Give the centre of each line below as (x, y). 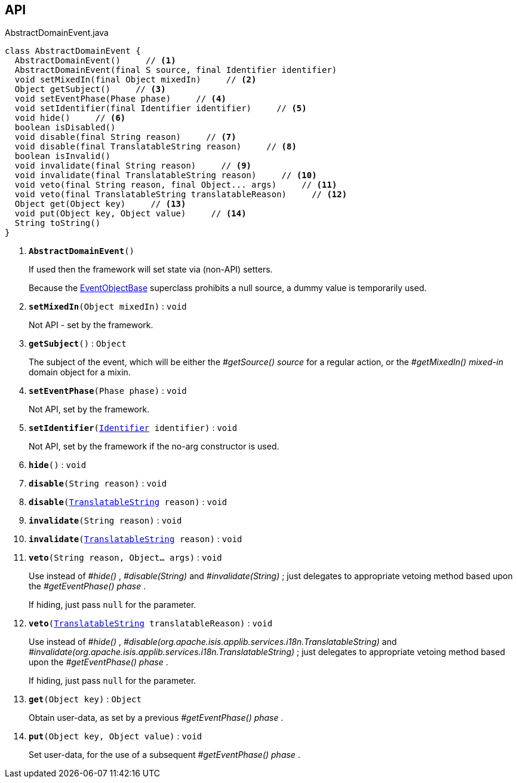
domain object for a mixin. (80, 372)
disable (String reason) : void (98, 484)
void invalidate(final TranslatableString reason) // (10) (166, 175)
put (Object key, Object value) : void (116, 736)
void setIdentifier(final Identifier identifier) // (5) (161, 108)
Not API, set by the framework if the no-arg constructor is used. (154, 446)
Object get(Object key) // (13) (100, 204)
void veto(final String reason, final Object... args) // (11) (176, 185)
